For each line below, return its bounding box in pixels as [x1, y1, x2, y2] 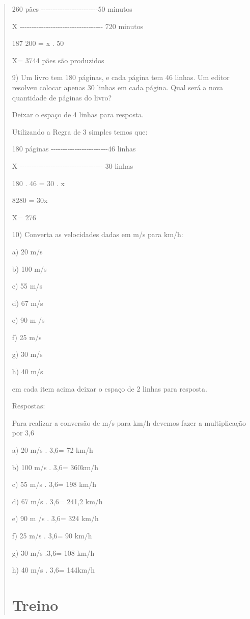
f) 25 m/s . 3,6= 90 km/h [12, 530, 92, 540]
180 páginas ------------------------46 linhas [12, 143, 136, 154]
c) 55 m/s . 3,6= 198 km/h [12, 479, 97, 489]
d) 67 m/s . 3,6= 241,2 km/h [12, 496, 103, 506]
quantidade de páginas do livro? [12, 92, 112, 102]
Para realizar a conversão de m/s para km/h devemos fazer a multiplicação [12, 417, 246, 428]
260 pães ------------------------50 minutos [12, 4, 132, 14]
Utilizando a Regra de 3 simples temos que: [12, 126, 148, 137]
